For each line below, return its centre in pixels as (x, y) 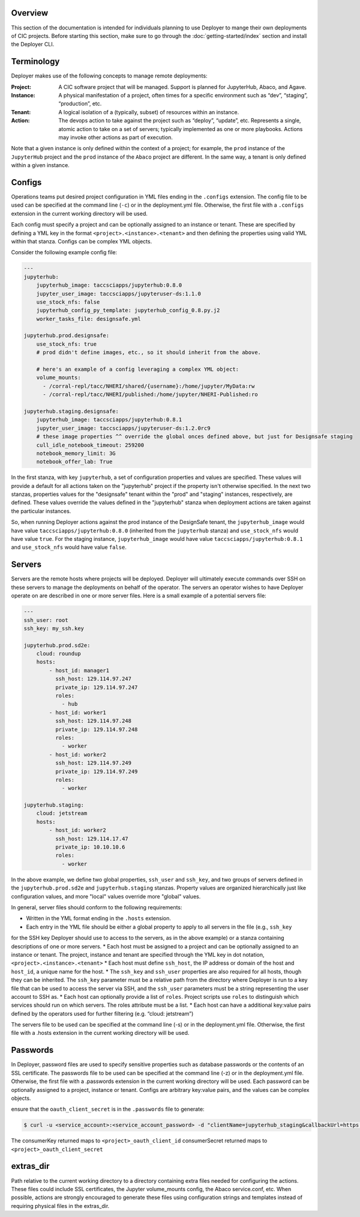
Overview (30, 13)
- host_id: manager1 (79, 670)
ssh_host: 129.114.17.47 (91, 839)
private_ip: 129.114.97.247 (96, 687)
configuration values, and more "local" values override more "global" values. (106, 896)
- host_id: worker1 (77, 712)
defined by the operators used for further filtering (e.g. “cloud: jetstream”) (102, 1013)
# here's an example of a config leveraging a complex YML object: (138, 369)
